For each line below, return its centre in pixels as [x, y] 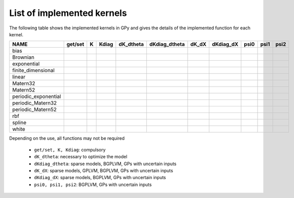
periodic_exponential [37, 97]
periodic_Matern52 [34, 109]
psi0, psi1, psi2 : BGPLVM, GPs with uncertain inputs [93, 185]
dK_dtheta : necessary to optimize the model [81, 157]
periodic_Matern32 [35, 103]
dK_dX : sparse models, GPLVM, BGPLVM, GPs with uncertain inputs [104, 170]
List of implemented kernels [68, 13]
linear [19, 77]
